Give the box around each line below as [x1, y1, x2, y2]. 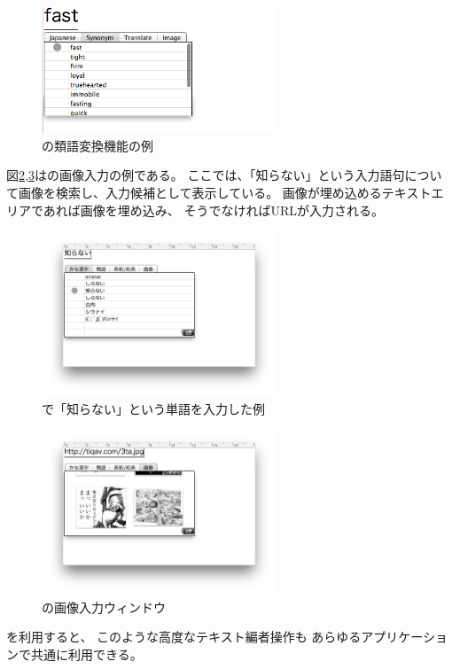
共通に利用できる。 [30, 644, 143, 663]
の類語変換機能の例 [42, 136, 153, 154]
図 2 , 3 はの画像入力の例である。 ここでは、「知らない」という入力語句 [6, 166, 405, 184]
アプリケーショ [361, 627, 448, 646]
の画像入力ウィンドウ [42, 597, 166, 616]
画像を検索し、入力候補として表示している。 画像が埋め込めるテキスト [18, 183, 432, 202]
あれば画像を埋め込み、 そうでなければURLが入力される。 [43, 200, 385, 219]
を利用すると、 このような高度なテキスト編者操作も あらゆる [6, 627, 362, 646]
